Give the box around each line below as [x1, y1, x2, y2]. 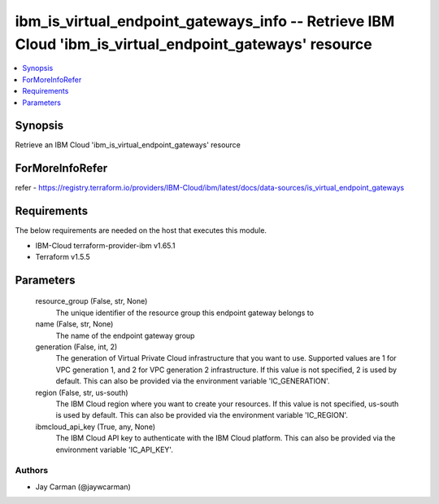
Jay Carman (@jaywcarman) [35, 481, 132, 492]
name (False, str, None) [35, 319, 114, 329]
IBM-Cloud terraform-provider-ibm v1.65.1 [35, 240, 176, 250]
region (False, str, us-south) [35, 388, 129, 397]
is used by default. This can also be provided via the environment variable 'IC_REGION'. [55, 410, 349, 420]
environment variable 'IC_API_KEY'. [55, 445, 174, 454]
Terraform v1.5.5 [35, 252, 91, 262]
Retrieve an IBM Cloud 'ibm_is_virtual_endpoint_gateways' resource [15, 140, 241, 150]
